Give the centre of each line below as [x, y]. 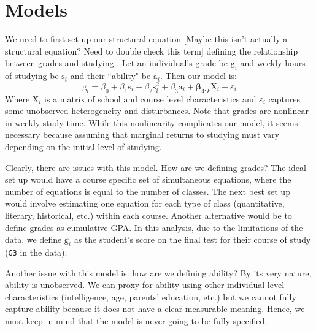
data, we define [33, 239]
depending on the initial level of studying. [83, 146]
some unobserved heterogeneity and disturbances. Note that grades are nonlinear [157, 111]
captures [284, 98]
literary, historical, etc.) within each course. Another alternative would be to [148, 215]
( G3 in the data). [36, 252]
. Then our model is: [198, 76]
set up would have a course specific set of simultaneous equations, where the [148, 179]
